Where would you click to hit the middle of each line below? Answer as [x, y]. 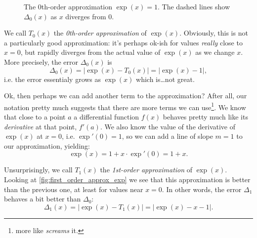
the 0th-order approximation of [100, 33]
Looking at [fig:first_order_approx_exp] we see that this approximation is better [127, 179]
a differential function [107, 117]
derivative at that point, [41, 126]
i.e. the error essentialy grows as [53, 79]
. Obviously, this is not [214, 33]
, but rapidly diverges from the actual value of [90, 52]
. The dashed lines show [194, 6]
